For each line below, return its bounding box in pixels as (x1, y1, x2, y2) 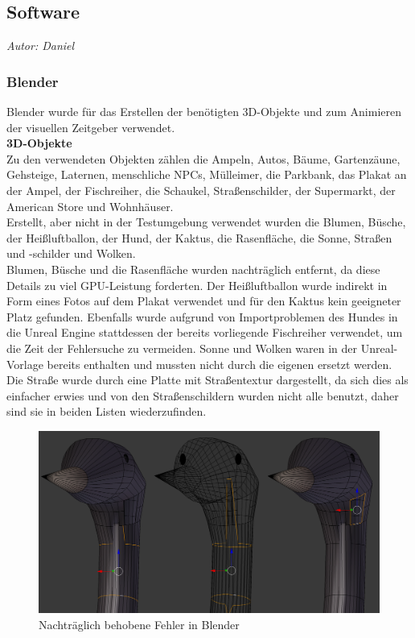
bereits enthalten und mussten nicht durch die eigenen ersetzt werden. (47, 355, 392, 372)
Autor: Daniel (6, 37, 75, 54)
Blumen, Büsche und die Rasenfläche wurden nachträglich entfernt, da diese (6, 260, 380, 277)
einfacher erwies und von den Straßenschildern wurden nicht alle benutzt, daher (6, 387, 399, 404)
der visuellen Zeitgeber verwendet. (6, 118, 175, 135)
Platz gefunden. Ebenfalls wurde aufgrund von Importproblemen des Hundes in (6, 308, 398, 325)
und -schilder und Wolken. (6, 245, 136, 262)
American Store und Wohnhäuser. (6, 197, 174, 214)
